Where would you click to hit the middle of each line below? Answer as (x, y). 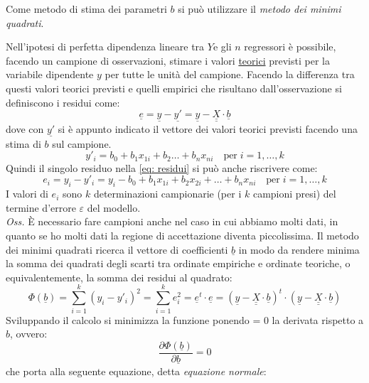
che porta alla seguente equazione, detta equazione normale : (136, 371)
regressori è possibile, (290, 47)
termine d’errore (41, 207)
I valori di (27, 194)
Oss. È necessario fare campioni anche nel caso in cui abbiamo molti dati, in (172, 221)
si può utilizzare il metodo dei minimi (260, 9)
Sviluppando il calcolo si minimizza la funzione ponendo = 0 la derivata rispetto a (185, 319)
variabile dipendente (50, 74)
